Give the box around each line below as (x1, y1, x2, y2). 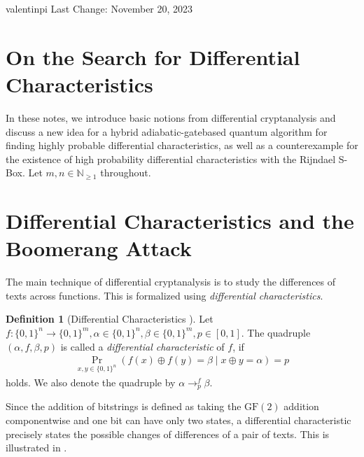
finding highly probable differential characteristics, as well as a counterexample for (6, 138, 358, 153)
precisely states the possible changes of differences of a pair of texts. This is (6, 426, 330, 441)
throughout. (100, 165, 151, 180)
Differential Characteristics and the (6, 206, 354, 235)
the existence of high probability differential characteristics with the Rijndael (6, 151, 336, 166)
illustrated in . (6, 440, 67, 455)
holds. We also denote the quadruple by (6, 374, 176, 389)
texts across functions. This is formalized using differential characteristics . (6, 288, 323, 302)
